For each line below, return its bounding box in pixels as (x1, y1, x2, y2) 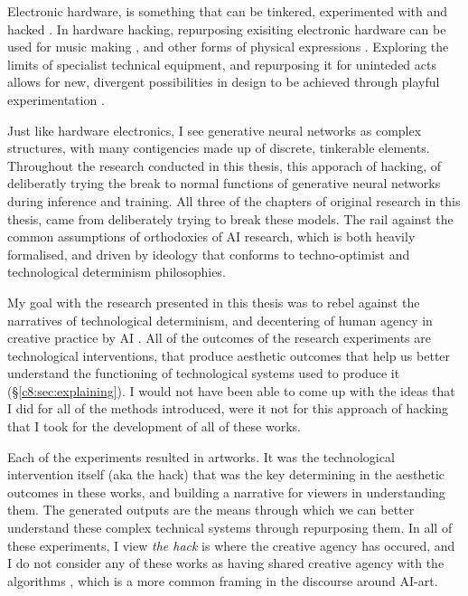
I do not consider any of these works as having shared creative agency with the (7, 553, 445, 572)
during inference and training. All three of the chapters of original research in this (7, 191, 461, 210)
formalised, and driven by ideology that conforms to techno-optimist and (7, 244, 410, 263)
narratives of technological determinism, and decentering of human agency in (7, 310, 433, 329)
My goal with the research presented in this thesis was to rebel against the (7, 292, 420, 311)
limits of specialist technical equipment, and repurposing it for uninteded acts (7, 54, 436, 73)
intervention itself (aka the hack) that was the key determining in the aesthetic (7, 465, 445, 484)
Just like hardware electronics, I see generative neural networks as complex (7, 120, 422, 139)
